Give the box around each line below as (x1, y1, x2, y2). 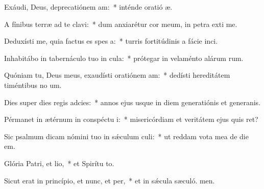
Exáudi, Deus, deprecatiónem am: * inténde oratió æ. (4, 2, 173, 12)
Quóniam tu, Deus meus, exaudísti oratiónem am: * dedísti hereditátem (4, 70, 230, 80)
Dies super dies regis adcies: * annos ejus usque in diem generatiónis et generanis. (4, 97, 260, 107)
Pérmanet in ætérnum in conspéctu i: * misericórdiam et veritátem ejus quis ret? (4, 114, 258, 124)
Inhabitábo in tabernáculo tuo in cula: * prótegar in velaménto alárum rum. (4, 52, 244, 63)
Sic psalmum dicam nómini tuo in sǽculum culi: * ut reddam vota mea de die (4, 131, 249, 141)
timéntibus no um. (4, 79, 62, 90)
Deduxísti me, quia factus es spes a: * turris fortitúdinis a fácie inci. (4, 36, 218, 46)
